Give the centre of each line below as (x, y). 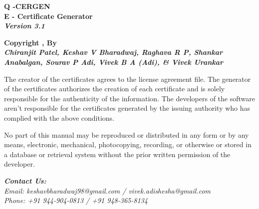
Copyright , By (30, 42)
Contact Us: (25, 180)
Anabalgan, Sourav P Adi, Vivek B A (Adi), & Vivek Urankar (114, 62)
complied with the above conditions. (59, 117)
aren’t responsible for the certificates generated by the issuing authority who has (127, 108)
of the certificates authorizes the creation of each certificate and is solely (115, 89)
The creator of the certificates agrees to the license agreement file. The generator (128, 79)
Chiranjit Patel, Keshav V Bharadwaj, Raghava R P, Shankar (113, 52)
